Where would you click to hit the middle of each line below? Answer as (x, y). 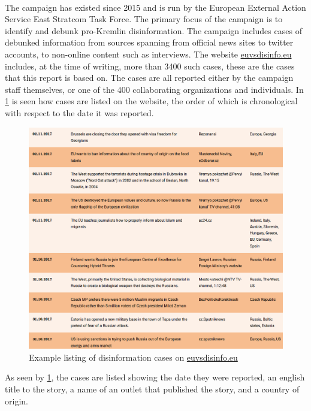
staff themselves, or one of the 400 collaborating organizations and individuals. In (154, 89)
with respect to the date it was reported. (79, 112)
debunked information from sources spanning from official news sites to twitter (149, 42)
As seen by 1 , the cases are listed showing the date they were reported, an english (155, 377)
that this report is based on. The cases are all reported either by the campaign (149, 78)
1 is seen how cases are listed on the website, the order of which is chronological (151, 101)
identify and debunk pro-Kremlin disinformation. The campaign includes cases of (153, 30)
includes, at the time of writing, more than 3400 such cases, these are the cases (150, 66)
